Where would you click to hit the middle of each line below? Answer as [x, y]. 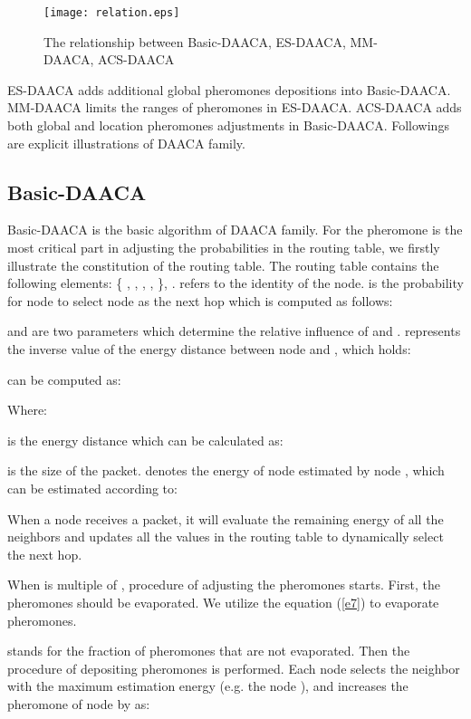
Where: [27, 410]
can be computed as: [64, 379]
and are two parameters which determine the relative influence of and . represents [234, 331]
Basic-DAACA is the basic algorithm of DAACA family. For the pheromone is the [235, 230]
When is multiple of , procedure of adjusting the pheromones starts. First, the [224, 585]
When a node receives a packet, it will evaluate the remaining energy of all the [226, 518]
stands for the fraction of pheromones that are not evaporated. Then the [209, 651]
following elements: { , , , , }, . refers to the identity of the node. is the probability [235, 283]
